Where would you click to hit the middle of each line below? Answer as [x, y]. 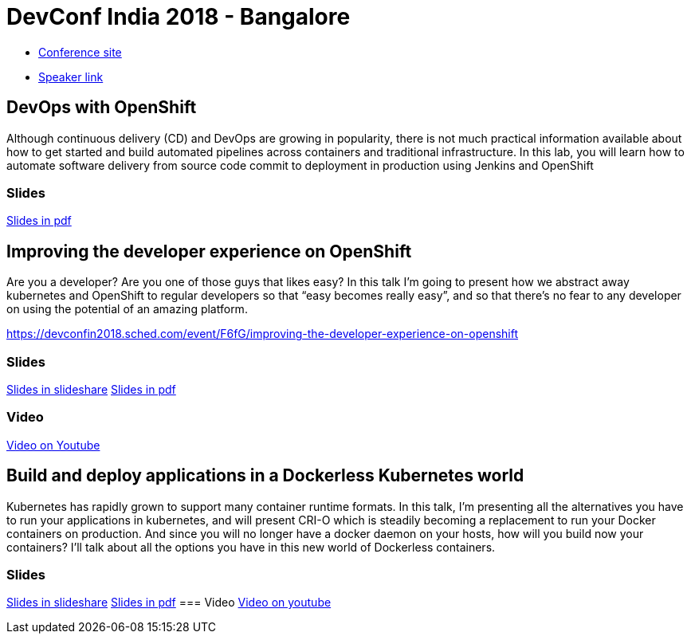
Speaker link [71, 77]
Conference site [80, 52]
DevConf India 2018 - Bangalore [179, 17]
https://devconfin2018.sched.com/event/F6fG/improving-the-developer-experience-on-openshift [263, 334]
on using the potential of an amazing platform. [127, 309]
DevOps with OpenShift [102, 108]
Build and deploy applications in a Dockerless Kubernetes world [265, 476]
